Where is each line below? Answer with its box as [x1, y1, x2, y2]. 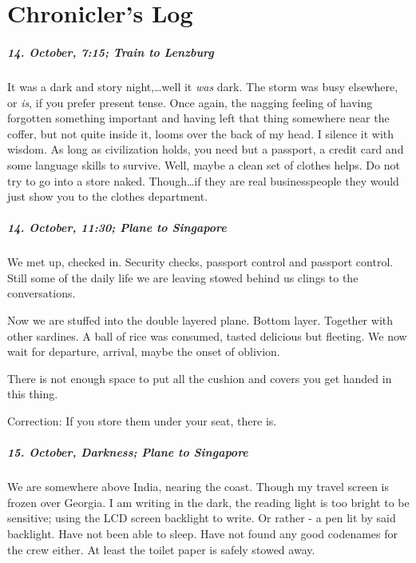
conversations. [7, 285, 76, 301]
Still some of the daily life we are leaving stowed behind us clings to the [7, 269, 359, 285]
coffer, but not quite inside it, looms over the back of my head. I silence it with [7, 125, 394, 142]
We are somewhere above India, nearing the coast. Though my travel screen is [7, 478, 390, 495]
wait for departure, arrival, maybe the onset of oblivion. [7, 343, 280, 360]
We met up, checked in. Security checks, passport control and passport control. [7, 254, 394, 270]
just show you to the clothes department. [7, 188, 208, 205]
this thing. [7, 385, 58, 402]
